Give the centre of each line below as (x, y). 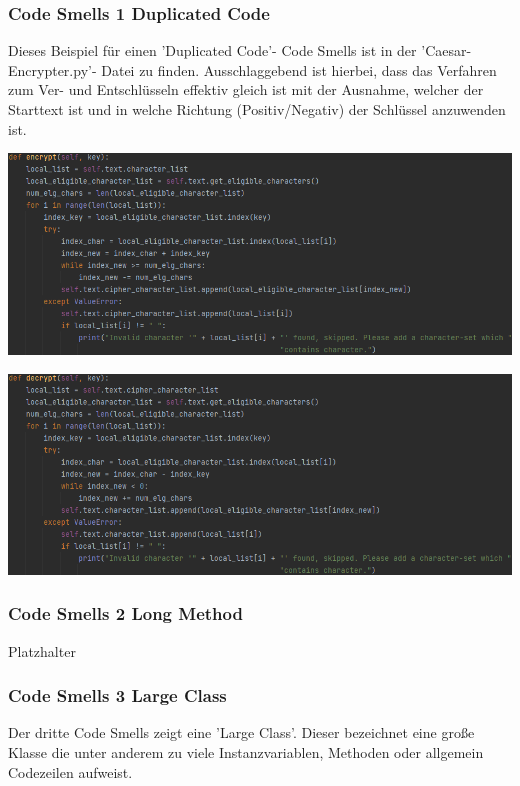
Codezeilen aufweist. (70, 771)
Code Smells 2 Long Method (125, 613)
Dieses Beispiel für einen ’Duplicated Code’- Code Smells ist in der (212, 50)
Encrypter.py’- (52, 69)
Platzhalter (42, 650)
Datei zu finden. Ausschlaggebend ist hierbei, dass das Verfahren (299, 69)
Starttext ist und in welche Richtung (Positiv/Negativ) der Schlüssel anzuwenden (257, 109)
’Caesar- (446, 50)
